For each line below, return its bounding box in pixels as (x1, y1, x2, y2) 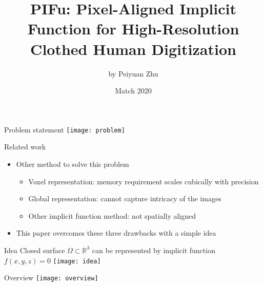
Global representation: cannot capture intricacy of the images (28, 193, 221, 204)
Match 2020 (115, 85, 152, 96)
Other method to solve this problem (16, 158, 129, 169)
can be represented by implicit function (92, 244, 215, 255)
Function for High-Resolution (27, 18, 239, 39)
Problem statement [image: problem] (4, 124, 125, 135)
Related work (4, 141, 46, 152)
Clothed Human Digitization (30, 38, 236, 59)
